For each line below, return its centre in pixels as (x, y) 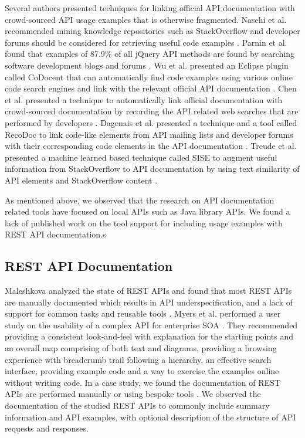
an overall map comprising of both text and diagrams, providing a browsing (141, 348)
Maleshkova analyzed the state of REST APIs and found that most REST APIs (148, 291)
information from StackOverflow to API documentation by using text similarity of (152, 169)
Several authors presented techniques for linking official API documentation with (150, 8)
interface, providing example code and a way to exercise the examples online (142, 371)
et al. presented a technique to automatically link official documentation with (144, 99)
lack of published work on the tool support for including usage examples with (144, 223)
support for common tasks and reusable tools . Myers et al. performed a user (143, 313)
